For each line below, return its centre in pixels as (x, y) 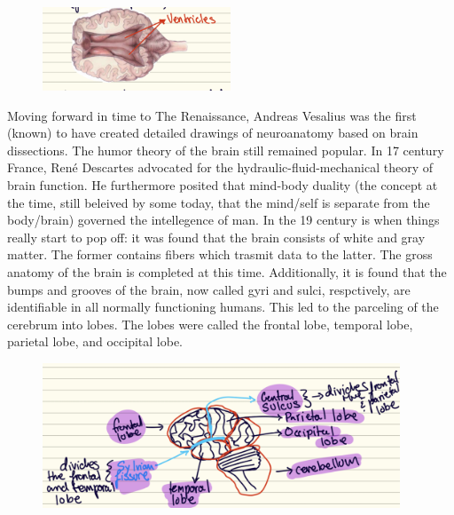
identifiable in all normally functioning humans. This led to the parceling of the (223, 307)
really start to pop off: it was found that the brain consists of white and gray (216, 237)
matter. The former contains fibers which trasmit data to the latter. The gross (220, 254)
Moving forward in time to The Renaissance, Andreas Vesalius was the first (212, 115)
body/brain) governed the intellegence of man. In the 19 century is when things (223, 220)
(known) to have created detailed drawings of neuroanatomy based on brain (213, 133)
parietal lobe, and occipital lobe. (95, 341)
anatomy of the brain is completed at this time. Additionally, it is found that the (227, 271)
